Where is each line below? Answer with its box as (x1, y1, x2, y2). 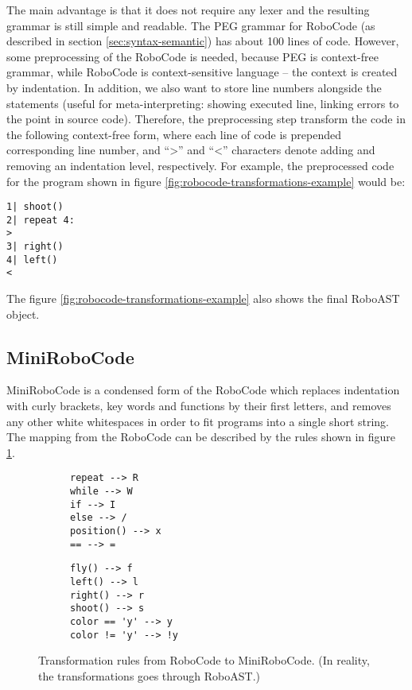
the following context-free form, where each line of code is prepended (6, 126, 341, 142)
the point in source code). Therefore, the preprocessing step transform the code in (6, 110, 406, 127)
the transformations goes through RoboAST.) (38, 667, 261, 684)
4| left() (6, 254, 58, 266)
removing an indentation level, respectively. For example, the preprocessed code (6, 157, 395, 173)
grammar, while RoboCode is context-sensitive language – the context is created (6, 64, 398, 80)
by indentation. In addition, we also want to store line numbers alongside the (6, 79, 382, 95)
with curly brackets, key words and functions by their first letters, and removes (6, 397, 391, 414)
